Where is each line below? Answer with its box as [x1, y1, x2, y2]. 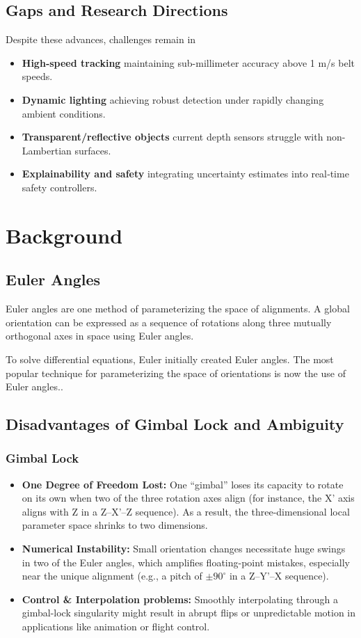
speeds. [22, 69, 53, 83]
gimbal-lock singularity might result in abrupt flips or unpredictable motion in [22, 605, 356, 620]
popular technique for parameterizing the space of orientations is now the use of [6, 365, 346, 380]
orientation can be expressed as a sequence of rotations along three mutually [6, 314, 332, 329]
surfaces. [74, 143, 111, 157]
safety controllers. [22, 180, 97, 194]
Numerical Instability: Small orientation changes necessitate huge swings [22, 541, 346, 556]
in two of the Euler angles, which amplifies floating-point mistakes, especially [22, 555, 350, 569]
